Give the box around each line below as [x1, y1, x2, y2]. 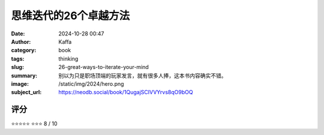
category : [11, 47, 37, 54]
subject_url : [11, 89, 42, 96]
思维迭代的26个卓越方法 [11, 9, 130, 22]
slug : [11, 64, 24, 71]
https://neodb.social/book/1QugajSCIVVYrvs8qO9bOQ [58, 89, 193, 96]
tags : [11, 55, 25, 62]
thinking [58, 55, 79, 62]
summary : [11, 72, 38, 79]
